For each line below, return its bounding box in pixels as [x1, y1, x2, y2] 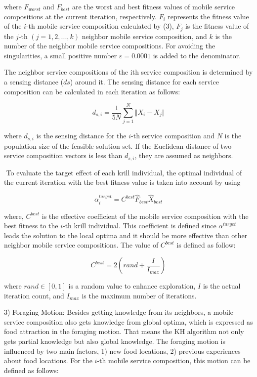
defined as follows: [4, 365, 59, 375]
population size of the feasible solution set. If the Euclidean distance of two [4, 140, 232, 151]
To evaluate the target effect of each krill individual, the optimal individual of [6, 167, 242, 177]
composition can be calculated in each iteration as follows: [4, 86, 180, 96]
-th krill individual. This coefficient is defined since [63, 220, 216, 231]
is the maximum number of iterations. [82, 290, 197, 300]
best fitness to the [4, 220, 58, 231]
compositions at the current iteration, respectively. [4, 11, 157, 21]
